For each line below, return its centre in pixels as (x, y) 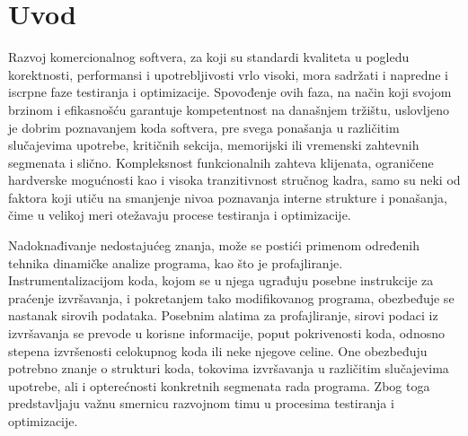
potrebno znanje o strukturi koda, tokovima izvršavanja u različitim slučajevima (229, 368)
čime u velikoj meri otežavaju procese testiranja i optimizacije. (180, 215)
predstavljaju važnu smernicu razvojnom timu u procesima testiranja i (201, 403)
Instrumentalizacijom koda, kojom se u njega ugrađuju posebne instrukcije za (221, 280)
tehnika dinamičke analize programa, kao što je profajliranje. (176, 262)
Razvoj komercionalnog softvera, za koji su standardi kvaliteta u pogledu (209, 57)
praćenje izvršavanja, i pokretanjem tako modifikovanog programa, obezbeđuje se (231, 297)
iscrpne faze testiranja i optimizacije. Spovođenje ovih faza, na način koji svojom (230, 92)
